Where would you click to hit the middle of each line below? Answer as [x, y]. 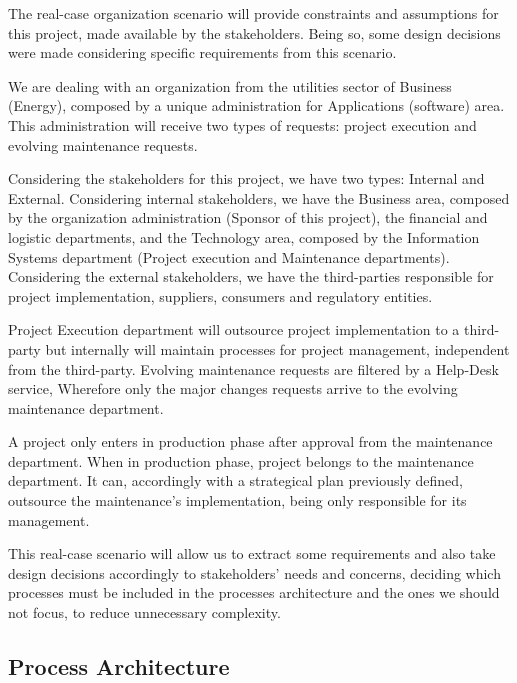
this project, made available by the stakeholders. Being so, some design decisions [254, 32]
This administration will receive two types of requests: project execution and [242, 124]
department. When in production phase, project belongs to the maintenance [241, 460]
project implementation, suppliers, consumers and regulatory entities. [220, 295]
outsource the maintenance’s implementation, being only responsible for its [237, 500]
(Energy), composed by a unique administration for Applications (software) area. [256, 105]
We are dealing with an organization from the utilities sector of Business [230, 85]
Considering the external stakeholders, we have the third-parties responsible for [251, 276]
